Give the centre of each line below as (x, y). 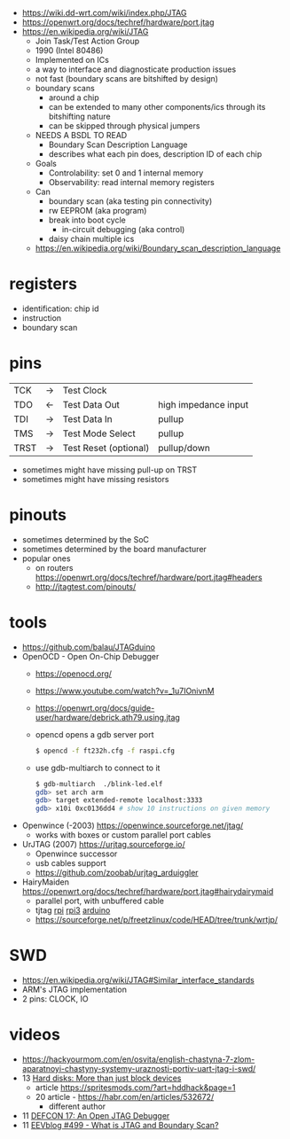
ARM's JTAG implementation (74, 990)
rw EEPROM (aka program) (98, 211)
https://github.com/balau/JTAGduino (88, 647)
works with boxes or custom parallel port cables (123, 835)
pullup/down (184, 448)
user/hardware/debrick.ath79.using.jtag (107, 717)
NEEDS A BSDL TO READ (81, 135)
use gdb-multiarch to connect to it (98, 768)
